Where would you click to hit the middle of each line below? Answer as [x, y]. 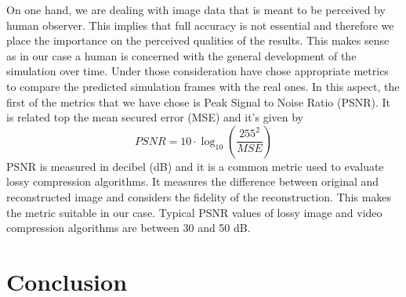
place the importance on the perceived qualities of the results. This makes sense [198, 40]
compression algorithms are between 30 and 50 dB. [129, 228]
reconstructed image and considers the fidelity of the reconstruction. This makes [199, 196]
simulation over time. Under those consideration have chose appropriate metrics [198, 71]
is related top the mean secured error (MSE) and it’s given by [155, 117]
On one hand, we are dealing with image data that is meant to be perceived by [196, 9]
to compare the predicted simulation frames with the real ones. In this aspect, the [203, 86]
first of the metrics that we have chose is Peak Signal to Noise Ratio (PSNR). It [199, 101]
